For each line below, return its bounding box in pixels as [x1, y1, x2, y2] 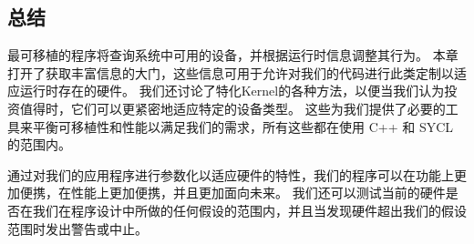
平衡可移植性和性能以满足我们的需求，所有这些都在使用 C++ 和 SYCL [32, 117, 454, 136]
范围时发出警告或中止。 [7, 219, 148, 238]
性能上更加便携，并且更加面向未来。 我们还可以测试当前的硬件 [70, 183, 446, 202]
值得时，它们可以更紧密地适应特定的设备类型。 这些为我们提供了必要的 [19, 98, 446, 117]
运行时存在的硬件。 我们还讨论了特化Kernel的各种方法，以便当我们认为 [19, 81, 445, 100]
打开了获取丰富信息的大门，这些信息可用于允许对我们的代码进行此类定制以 [7, 63, 454, 82]
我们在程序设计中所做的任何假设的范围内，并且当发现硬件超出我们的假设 [32, 200, 467, 219]
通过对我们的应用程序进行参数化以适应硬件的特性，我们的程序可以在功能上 [7, 165, 454, 184]
